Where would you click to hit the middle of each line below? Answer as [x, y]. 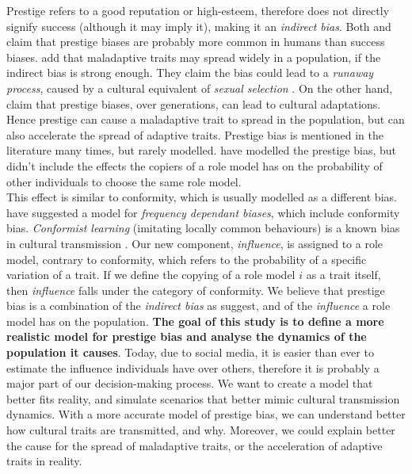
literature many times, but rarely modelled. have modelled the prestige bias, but [201, 150]
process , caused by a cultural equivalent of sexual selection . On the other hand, [200, 88]
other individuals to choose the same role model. [124, 181]
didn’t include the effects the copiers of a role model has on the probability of [195, 165]
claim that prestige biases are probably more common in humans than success [196, 42]
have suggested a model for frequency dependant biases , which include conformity [203, 212]
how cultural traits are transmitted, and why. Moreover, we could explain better [201, 430]
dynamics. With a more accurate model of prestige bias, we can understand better [206, 414]
